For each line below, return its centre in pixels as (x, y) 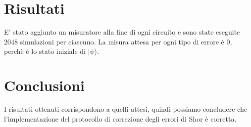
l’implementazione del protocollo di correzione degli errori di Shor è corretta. (120, 118)
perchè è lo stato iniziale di (45, 51)
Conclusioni (44, 85)
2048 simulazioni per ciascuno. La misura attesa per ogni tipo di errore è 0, (118, 41)
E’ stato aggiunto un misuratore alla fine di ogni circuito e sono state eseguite (122, 32)
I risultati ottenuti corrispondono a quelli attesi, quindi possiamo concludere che (125, 109)
